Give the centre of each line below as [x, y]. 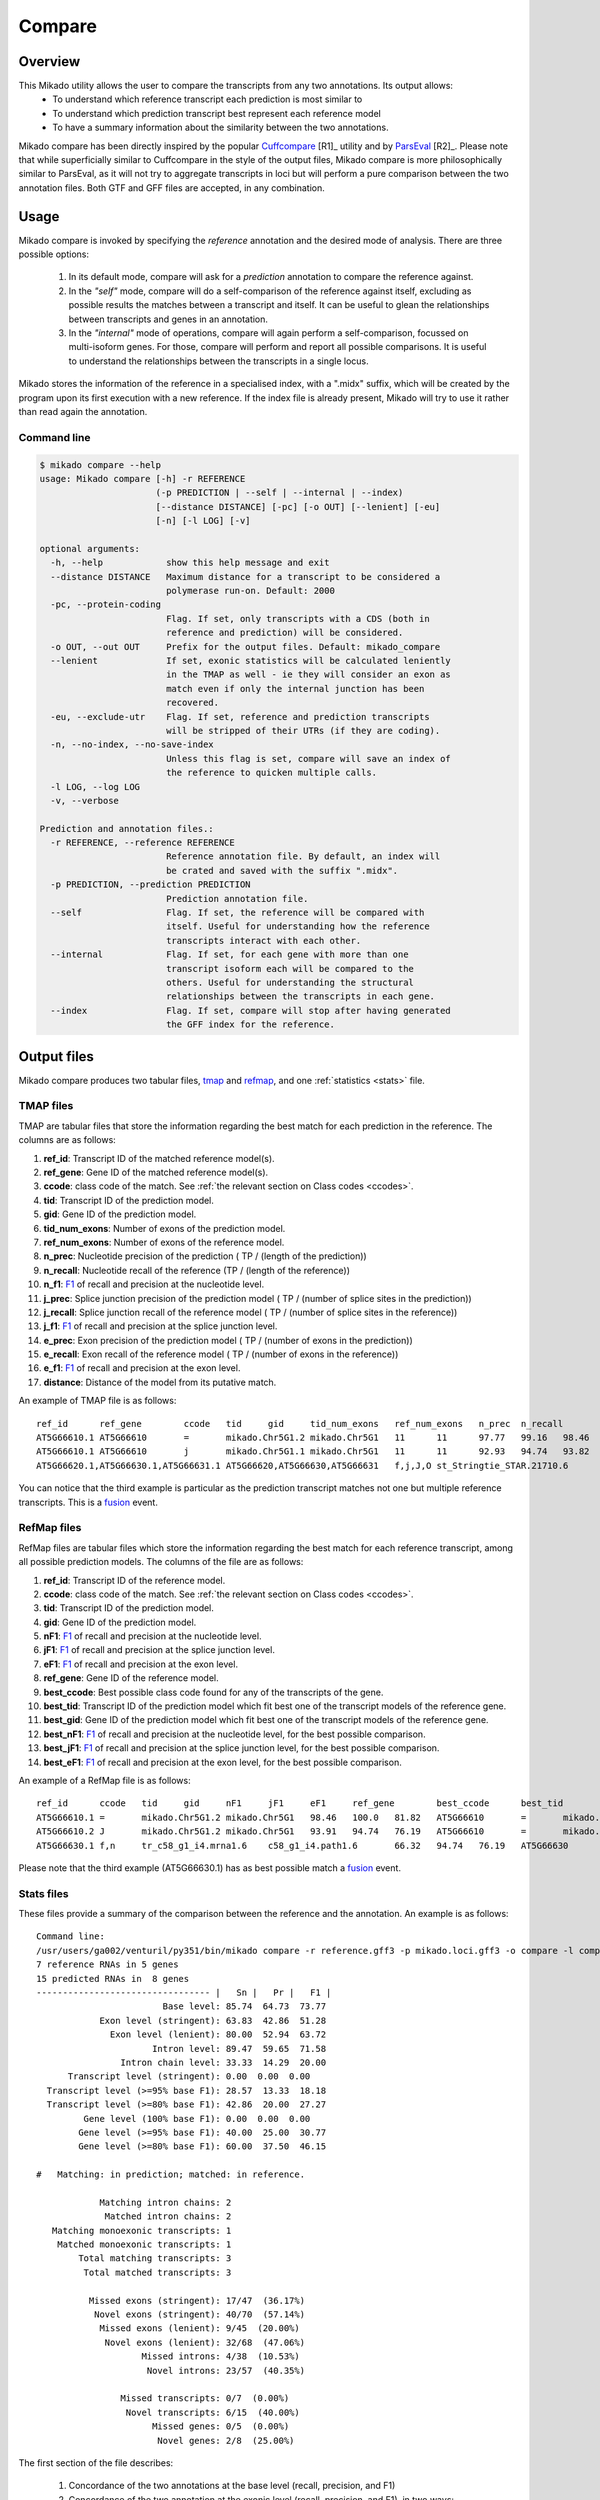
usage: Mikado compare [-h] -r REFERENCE [142, 478]
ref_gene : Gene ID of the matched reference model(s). [156, 1172]
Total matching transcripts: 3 [155, 2258]
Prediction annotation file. [237, 898]
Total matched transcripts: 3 [157, 2272]
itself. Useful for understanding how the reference [297, 926]
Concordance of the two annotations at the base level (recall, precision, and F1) [232, 2486]
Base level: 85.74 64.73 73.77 [244, 2006]
